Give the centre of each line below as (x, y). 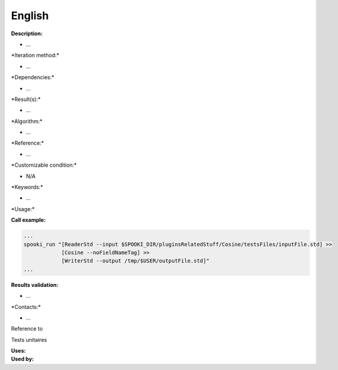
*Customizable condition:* (44, 165)
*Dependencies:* (33, 77)
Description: (27, 33)
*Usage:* (23, 209)
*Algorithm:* (27, 121)
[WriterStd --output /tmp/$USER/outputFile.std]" (135, 261)
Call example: (28, 220)
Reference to (27, 329)
